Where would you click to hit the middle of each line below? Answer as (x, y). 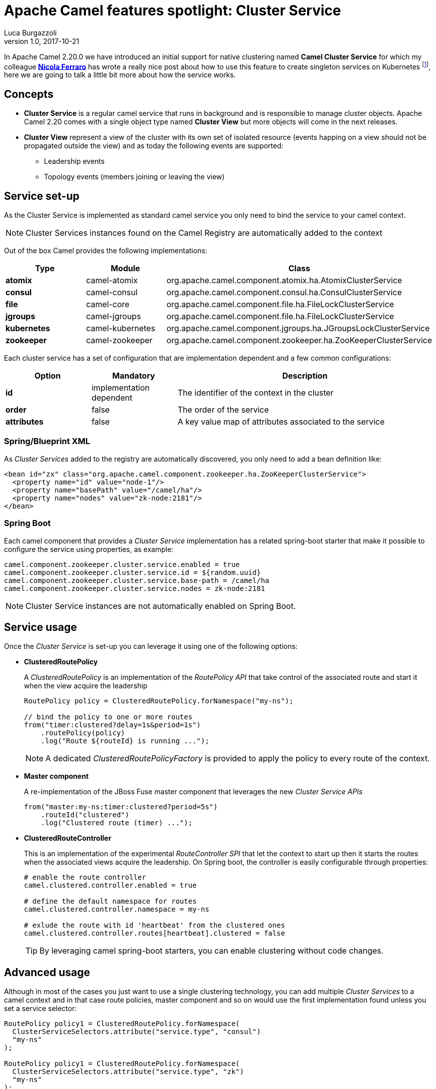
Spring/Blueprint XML (47, 441)
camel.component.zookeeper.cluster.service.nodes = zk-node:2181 (135, 588)
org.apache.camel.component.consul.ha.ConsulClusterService (284, 292)
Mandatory (134, 376)
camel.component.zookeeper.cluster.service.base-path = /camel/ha (137, 580)
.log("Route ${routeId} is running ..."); (125, 741)
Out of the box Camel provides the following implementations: (106, 251)
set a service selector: (40, 1009)
